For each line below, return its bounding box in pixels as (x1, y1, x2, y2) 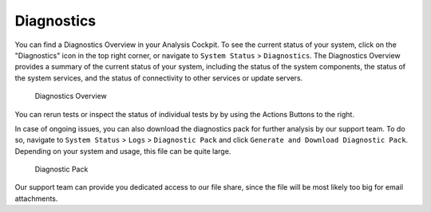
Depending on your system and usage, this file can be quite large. (14, 146, 231, 155)
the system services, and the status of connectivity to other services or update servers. (14, 73, 303, 83)
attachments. (14, 194, 58, 203)
